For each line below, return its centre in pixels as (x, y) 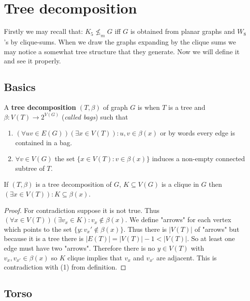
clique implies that (95, 257)
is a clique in (180, 184)
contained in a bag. (44, 142)
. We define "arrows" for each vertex (178, 219)
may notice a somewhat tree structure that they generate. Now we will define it (122, 51)
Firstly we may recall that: (44, 31)
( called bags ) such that (95, 116)
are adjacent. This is (187, 257)
